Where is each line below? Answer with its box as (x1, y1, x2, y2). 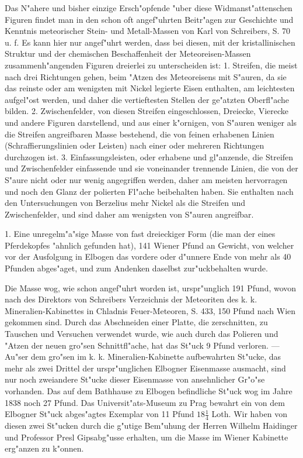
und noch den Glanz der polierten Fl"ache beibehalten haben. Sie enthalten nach (5, 185, 294, 197)
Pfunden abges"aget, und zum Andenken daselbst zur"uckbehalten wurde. (5, 262, 268, 274)
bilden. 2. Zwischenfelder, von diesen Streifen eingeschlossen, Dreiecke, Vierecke (5, 105, 289, 117)
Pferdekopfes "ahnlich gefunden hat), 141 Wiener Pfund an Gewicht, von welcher (5, 239, 294, 251)
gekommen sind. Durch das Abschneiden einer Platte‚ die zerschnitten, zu (5, 316, 268, 328)
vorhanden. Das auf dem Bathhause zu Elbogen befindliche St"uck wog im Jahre (5, 385, 292, 397)
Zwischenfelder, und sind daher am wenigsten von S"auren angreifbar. (5, 208, 254, 220)
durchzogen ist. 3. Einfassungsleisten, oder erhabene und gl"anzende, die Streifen (5, 150, 294, 163)
